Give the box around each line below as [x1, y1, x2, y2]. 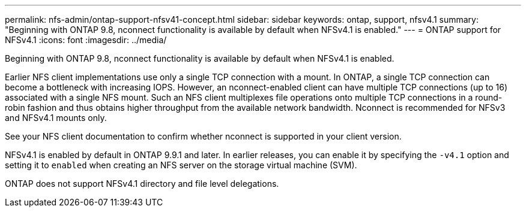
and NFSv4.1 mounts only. [5, 113, 107, 123]
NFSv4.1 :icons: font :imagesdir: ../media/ [5, 35, 167, 45]
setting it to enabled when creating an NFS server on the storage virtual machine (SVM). [5, 160, 357, 170]
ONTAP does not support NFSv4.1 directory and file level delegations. [5, 178, 279, 189]
